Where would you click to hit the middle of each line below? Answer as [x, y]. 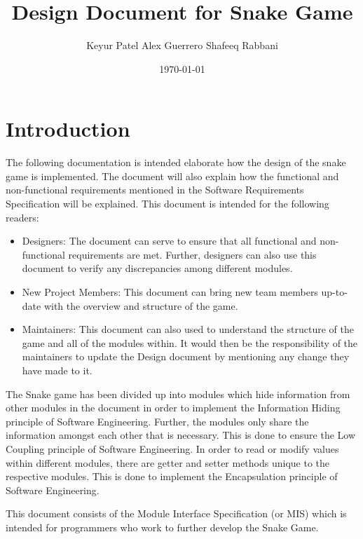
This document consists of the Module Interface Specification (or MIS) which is [176, 513]
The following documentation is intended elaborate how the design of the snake [176, 162]
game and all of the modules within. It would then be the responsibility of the [190, 342]
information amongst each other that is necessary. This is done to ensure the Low [181, 435]
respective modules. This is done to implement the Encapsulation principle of [172, 476]
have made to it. [57, 370]
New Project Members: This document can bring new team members [170, 292]
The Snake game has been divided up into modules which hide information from [178, 394]
